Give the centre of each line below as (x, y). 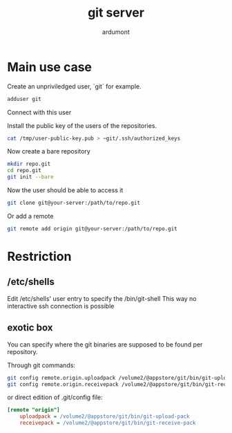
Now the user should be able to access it (65, 190)
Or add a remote (30, 216)
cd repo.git (24, 171)
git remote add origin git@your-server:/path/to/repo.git (92, 229)
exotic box (30, 328)
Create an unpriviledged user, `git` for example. (74, 86)
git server (116, 13)
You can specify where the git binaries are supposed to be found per (105, 344)
